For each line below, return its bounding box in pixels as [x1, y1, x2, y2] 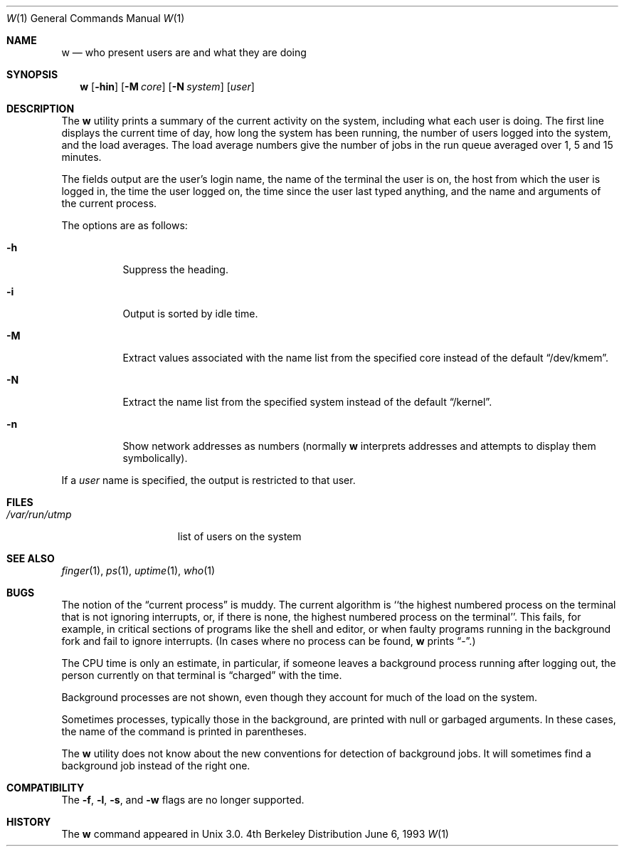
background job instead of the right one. [61, 759, 250, 772]
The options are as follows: [61, 219, 188, 231]
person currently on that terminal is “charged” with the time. [61, 669, 342, 681]
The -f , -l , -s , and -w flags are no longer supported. [61, 794, 305, 806]
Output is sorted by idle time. [122, 307, 258, 320]
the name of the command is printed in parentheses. [61, 725, 307, 737]
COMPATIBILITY [6, 782, 85, 794]
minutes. [61, 151, 102, 163]
